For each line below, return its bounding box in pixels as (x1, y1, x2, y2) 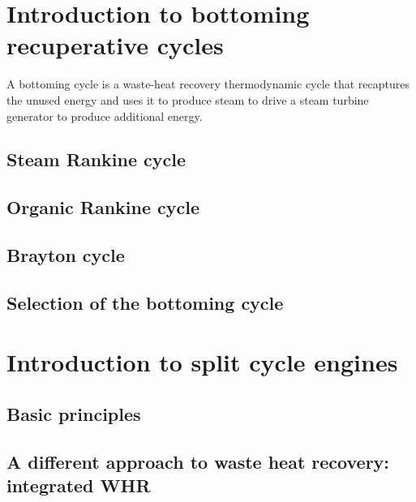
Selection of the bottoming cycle (6, 290, 284, 315)
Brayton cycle (6, 242, 125, 268)
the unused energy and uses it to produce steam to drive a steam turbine (6, 91, 369, 108)
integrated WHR (6, 473, 151, 498)
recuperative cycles (6, 28, 224, 62)
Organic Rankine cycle (6, 195, 200, 220)
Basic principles (6, 401, 141, 426)
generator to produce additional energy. (6, 107, 203, 124)
